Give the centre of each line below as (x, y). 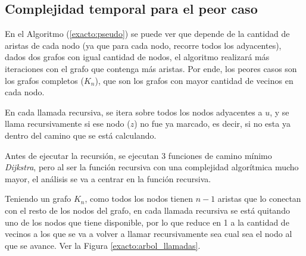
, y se (280, 112)
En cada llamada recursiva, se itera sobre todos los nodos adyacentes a (134, 112)
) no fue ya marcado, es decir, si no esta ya (212, 124)
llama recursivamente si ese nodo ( (68, 124)
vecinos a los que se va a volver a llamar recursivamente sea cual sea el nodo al (149, 234)
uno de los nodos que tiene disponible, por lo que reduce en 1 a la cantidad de (147, 222)
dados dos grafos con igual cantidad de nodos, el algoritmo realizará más (137, 57)
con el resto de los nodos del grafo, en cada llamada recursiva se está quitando (147, 210)
